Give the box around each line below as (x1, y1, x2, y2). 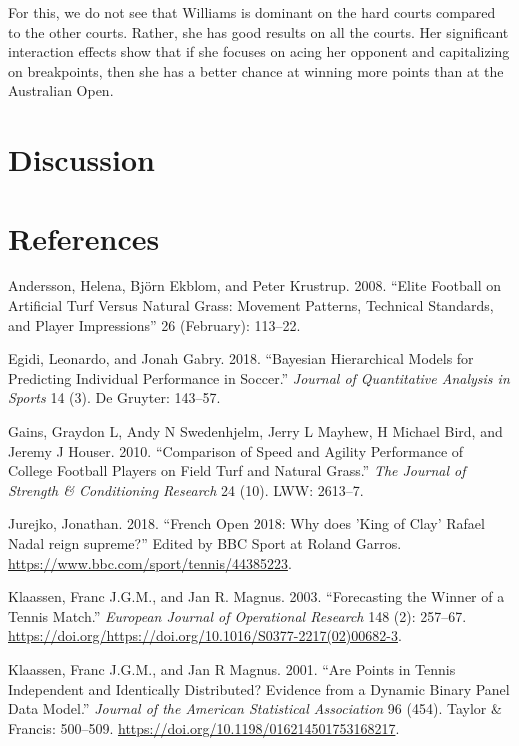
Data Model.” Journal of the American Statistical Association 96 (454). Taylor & (8, 698, 502, 719)
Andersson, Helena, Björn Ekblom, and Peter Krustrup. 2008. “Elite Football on (8, 275, 502, 296)
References (8, 217, 160, 258)
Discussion (8, 139, 155, 180)
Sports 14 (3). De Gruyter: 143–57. (8, 387, 221, 408)
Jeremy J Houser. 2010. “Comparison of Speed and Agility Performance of (8, 440, 464, 461)
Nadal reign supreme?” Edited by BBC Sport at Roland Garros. (8, 533, 402, 553)
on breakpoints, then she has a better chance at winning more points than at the (8, 60, 504, 81)
